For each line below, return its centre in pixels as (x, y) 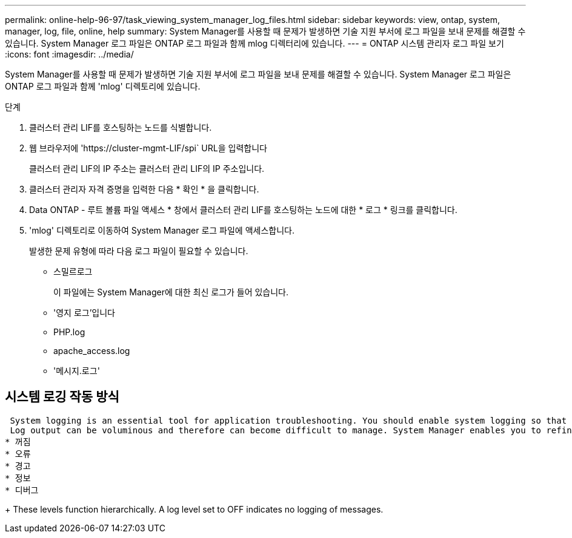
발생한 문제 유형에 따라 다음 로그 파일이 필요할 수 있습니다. (139, 251)
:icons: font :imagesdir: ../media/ (69, 54)
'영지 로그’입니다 (84, 313)
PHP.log (69, 332)
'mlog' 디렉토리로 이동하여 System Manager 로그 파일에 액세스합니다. (162, 230)
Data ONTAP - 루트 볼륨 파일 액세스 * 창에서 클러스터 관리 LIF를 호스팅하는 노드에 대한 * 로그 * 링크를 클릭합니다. (243, 210)
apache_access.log (92, 351)
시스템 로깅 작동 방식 (62, 397)
